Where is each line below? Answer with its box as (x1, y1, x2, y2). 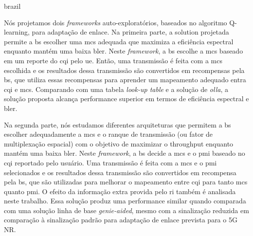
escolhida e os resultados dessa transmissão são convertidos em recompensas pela (4, 65, 245, 75)
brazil (4, 1, 21, 11)
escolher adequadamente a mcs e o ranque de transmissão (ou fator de (4, 129, 213, 139)
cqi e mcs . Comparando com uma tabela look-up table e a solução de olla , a (4, 84, 228, 94)
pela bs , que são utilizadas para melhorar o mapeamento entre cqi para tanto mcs (4, 177, 248, 187)
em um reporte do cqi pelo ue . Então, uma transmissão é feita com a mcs (4, 55, 222, 65)
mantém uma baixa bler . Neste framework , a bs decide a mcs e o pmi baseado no (4, 148, 245, 158)
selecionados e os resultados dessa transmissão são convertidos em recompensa (4, 167, 236, 177)
